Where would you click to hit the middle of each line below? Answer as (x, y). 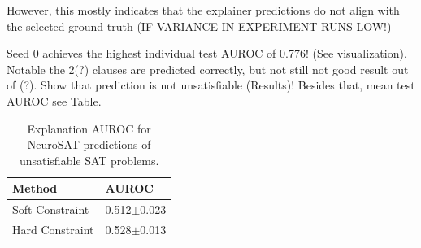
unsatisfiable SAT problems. (89, 160)
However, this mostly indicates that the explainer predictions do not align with (203, 10)
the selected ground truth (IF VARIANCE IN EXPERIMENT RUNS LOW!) (199, 26)
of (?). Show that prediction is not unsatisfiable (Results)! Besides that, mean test (211, 85)
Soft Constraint (51, 209)
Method (35, 188)
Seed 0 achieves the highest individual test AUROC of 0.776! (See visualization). (207, 53)
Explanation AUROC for (89, 128)
